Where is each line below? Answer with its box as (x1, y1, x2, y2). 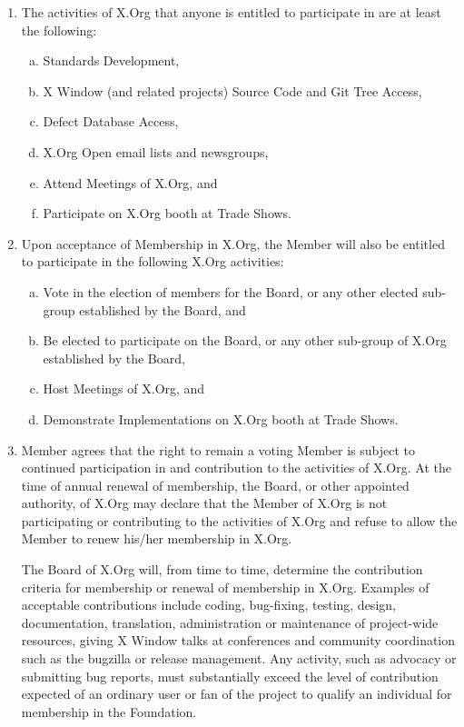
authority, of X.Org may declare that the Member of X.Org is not (21, 493, 388, 513)
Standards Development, (43, 51, 180, 70)
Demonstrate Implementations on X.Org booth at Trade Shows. (43, 409, 399, 428)
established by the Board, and (79, 300, 246, 319)
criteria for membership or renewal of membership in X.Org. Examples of (21, 577, 429, 596)
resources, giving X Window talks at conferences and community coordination (21, 631, 456, 650)
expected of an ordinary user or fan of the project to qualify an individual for (21, 684, 452, 703)
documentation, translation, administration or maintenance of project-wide (21, 612, 439, 632)
